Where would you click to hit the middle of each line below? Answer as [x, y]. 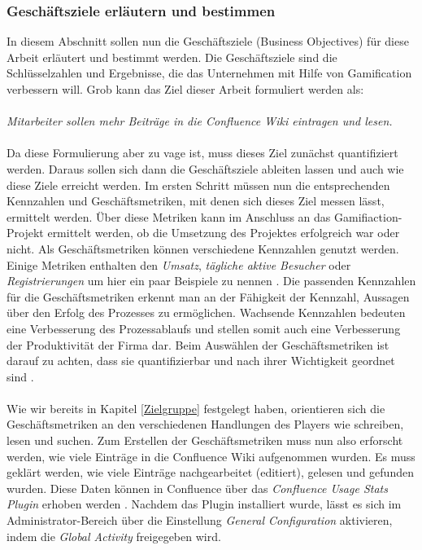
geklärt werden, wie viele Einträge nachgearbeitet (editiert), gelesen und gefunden [210, 472]
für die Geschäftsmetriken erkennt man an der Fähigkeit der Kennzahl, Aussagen [208, 296]
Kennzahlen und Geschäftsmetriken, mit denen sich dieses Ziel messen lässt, [196, 201]
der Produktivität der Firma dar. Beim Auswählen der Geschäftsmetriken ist [198, 344]
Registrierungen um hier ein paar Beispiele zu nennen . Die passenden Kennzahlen [211, 281]
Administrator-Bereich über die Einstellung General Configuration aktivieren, [200, 520]
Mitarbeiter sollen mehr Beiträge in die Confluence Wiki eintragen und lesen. [200, 121]
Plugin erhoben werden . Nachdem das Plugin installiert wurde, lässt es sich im [204, 504]
